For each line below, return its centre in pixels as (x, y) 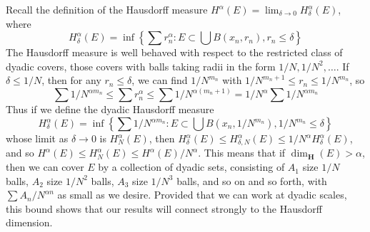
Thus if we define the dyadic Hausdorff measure (110, 109)
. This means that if (242, 153)
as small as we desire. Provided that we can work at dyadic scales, (202, 195)
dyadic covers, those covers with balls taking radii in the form (141, 66)
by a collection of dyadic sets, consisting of (191, 167)
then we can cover (45, 167)
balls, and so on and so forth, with (252, 180)
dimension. (29, 222)
